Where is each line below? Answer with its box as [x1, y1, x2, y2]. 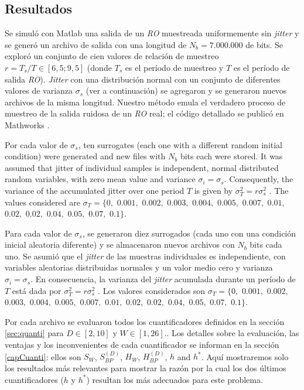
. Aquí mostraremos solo [201, 350, 289, 362]
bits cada [250, 238, 282, 251]
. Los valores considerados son [98, 284, 206, 296]
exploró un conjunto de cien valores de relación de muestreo [5, 50, 219, 62]
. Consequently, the [224, 173, 293, 185]
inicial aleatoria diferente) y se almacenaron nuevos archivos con [5, 238, 235, 251]
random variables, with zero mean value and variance [5, 173, 196, 185]
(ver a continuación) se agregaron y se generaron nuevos [86, 84, 287, 97]
